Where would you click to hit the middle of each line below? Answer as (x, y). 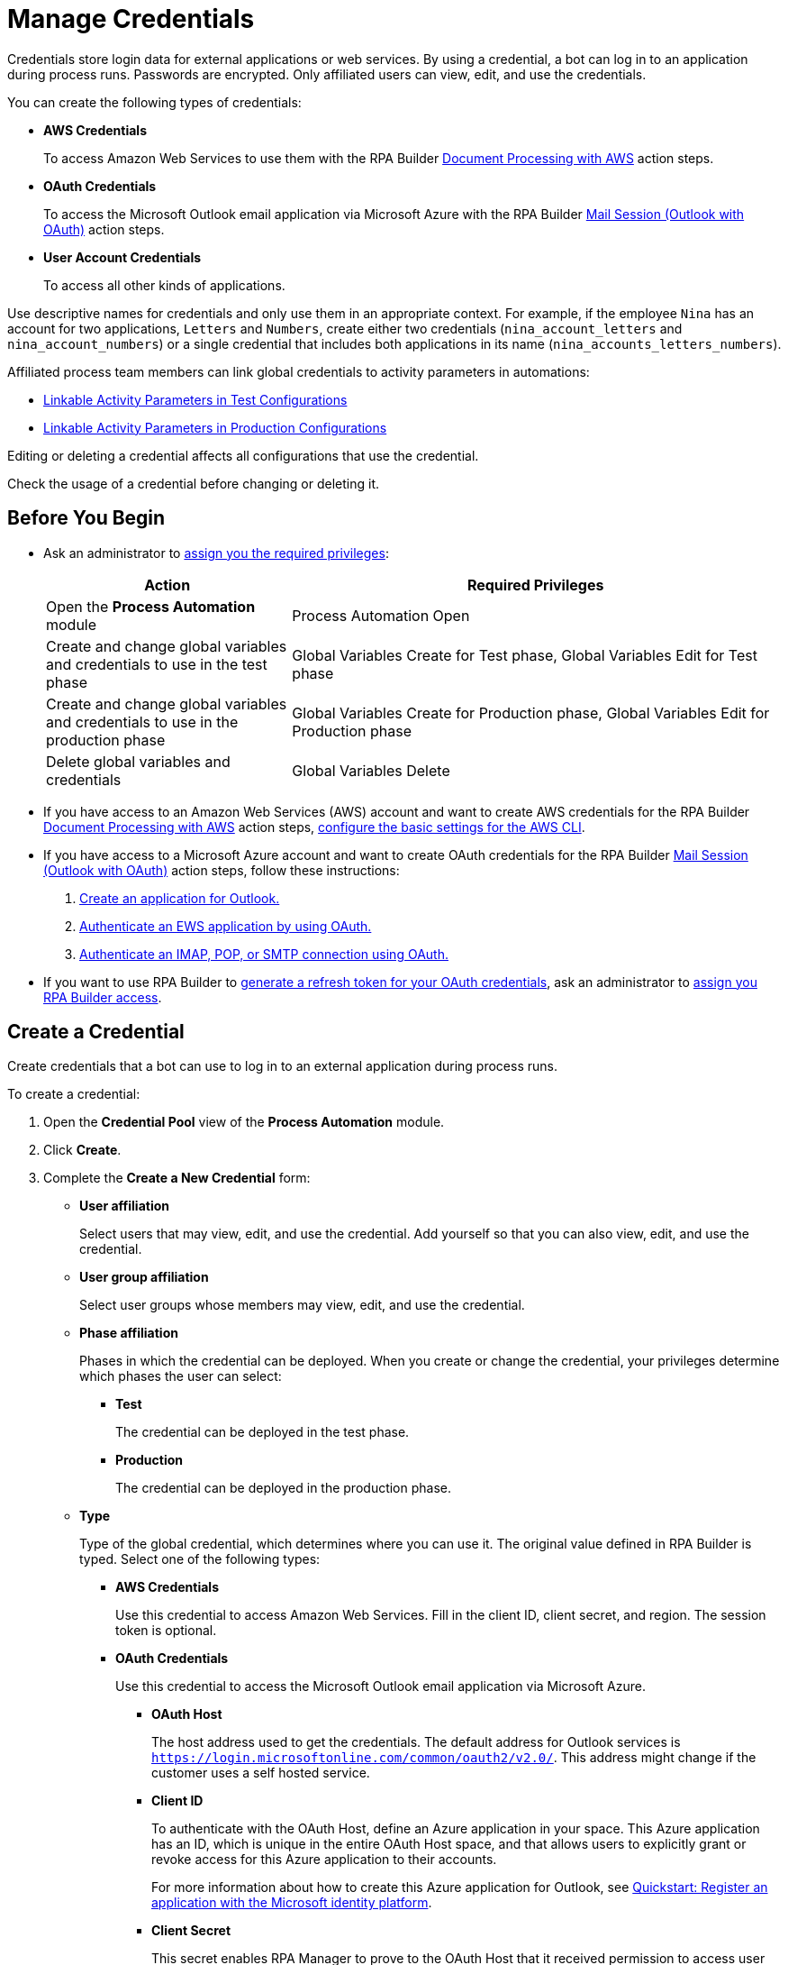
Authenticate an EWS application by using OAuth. (226, 926)
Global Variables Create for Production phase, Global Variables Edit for (531, 713)
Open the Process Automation (151, 606)
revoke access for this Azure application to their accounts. (324, 1860)
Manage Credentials (131, 19)
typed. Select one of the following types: (200, 1559)
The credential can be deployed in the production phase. (284, 1488)
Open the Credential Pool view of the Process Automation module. (244, 1122)
